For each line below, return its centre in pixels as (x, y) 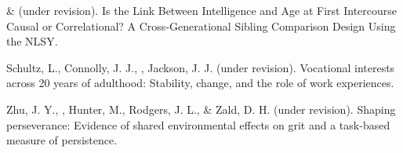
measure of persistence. (62, 140)
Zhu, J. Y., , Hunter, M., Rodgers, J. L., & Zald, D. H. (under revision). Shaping (201, 109)
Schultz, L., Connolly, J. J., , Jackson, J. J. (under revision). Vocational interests (201, 67)
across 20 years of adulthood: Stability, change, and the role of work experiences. (200, 83)
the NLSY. (32, 41)
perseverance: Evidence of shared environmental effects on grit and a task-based (198, 124)
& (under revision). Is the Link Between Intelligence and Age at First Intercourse (202, 10)
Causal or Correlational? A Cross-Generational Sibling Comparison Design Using (201, 25)
